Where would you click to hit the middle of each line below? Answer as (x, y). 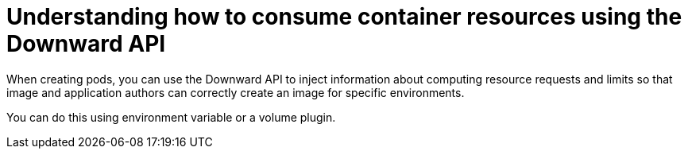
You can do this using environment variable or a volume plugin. (171, 117)
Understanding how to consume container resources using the (344, 17)
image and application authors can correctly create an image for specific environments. (236, 92)
